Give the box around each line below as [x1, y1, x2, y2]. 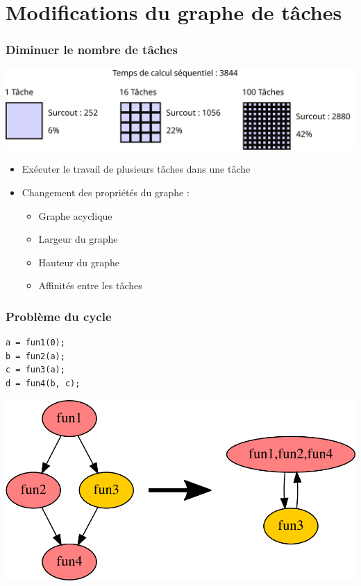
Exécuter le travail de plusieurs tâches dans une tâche [22, 162, 251, 176]
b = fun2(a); [6, 351, 65, 361]
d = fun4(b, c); [6, 378, 81, 388]
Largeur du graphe [38, 232, 118, 246]
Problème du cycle [6, 307, 112, 325]
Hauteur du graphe [38, 255, 119, 269]
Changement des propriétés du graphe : [22, 184, 190, 199]
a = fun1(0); [6, 338, 65, 348]
